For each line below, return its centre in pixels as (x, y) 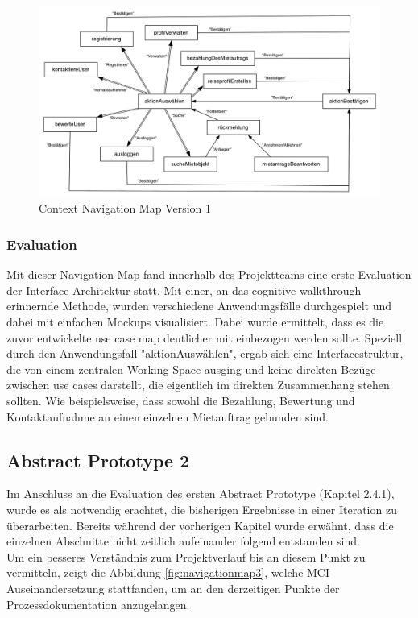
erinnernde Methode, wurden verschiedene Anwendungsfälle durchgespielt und (199, 306)
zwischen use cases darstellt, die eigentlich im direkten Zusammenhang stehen (198, 385)
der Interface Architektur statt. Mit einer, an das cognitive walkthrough (184, 290)
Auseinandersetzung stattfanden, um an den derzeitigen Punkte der (173, 588)
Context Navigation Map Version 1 (125, 208)
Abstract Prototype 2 (98, 460)
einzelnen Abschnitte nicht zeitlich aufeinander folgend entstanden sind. (183, 541)
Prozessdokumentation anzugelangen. (98, 604)
